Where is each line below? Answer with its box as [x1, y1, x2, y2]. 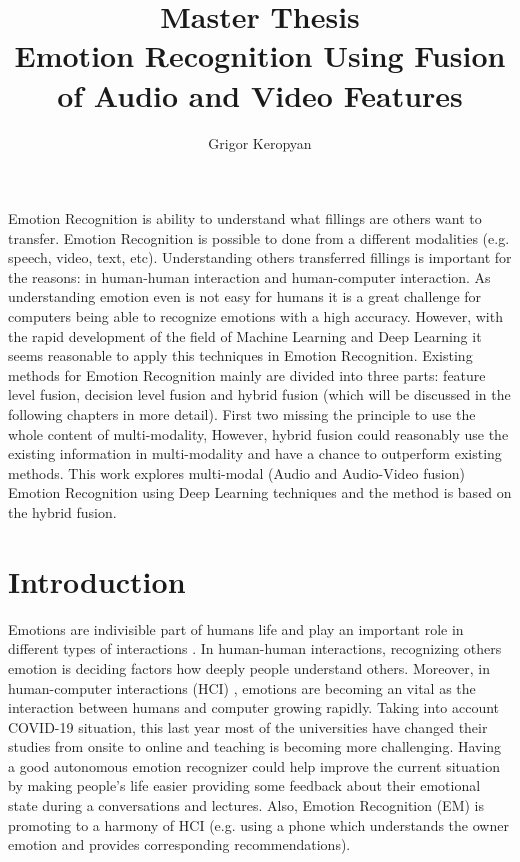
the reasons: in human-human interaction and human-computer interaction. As [8, 266, 491, 287]
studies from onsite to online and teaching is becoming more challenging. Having [8, 736, 502, 757]
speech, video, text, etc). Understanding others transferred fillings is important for [8, 247, 512, 268]
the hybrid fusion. [8, 502, 117, 522]
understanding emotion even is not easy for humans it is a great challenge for [8, 286, 482, 307]
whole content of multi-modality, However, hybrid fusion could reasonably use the [8, 423, 509, 444]
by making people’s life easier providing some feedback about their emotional [8, 775, 481, 796]
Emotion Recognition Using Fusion [14, 35, 506, 76]
